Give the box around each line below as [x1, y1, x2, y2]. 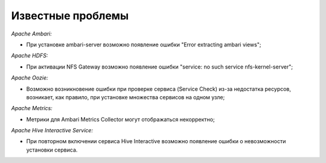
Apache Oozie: [11, 74, 48, 81]
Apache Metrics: [11, 105, 53, 112]
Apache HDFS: [11, 52, 48, 60]
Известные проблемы [11, 9, 129, 22]
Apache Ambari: [11, 30, 53, 37]
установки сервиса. [26, 146, 78, 153]
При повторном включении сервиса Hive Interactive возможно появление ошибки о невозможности [26, 138, 286, 145]
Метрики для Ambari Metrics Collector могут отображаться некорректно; [26, 115, 215, 123]
